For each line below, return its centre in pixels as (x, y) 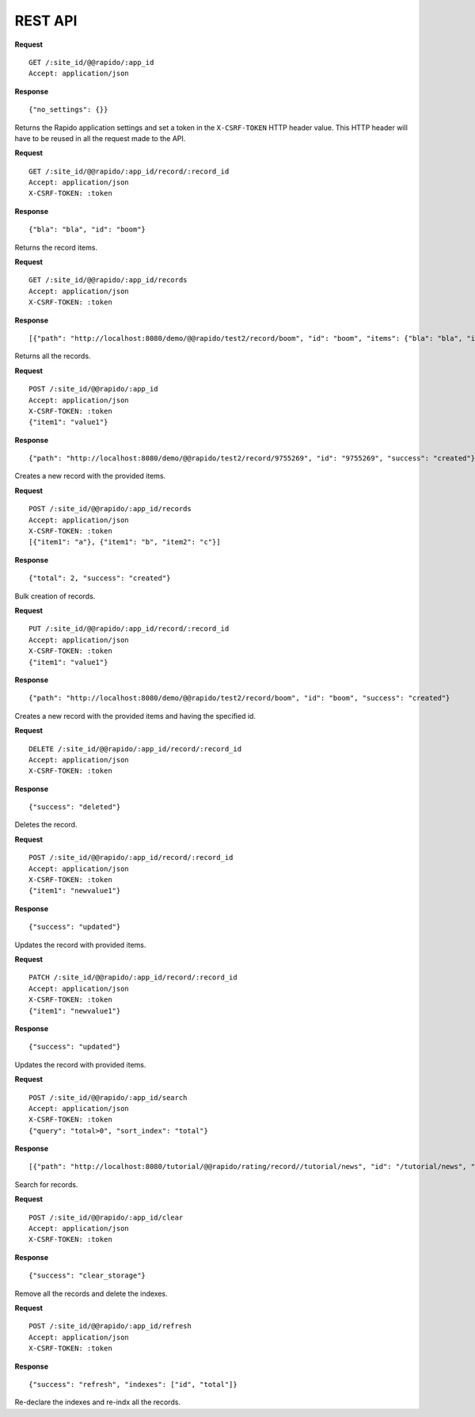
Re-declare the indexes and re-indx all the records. (98, 1402)
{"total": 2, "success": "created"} (100, 578)
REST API (46, 21)
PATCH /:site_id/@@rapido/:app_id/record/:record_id (133, 978)
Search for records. (46, 1184)
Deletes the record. (46, 825)
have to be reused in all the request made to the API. (100, 138)
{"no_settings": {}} (68, 110)
